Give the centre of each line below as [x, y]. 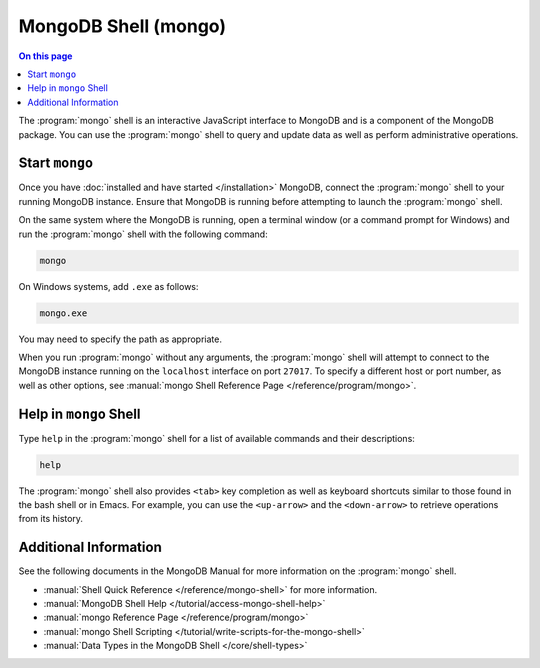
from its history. [51, 519]
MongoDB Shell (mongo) [122, 26]
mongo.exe [63, 313]
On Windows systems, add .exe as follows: [108, 286]
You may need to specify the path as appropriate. [120, 339]
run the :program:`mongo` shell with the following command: [143, 234]
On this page [45, 56]
